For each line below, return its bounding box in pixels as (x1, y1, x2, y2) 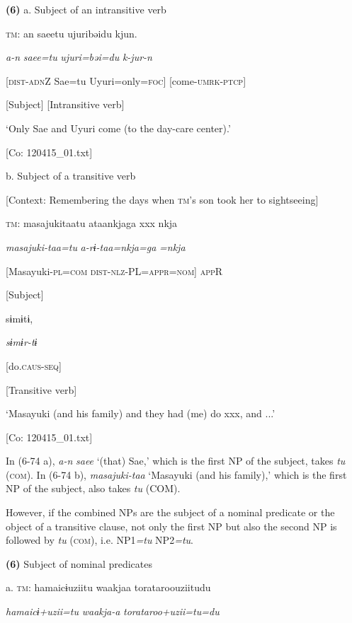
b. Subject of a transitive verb (6, 168, 136, 183)
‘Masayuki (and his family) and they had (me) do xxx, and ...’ (6, 406, 276, 421)
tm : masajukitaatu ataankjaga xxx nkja (6, 216, 178, 231)
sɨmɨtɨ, (6, 310, 33, 325)
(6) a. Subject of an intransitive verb (6, 2, 166, 16)
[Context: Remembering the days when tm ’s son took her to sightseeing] (6, 192, 319, 206)
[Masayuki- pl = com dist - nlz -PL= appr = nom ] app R (6, 263, 223, 278)
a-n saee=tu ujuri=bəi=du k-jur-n (6, 50, 152, 64)
